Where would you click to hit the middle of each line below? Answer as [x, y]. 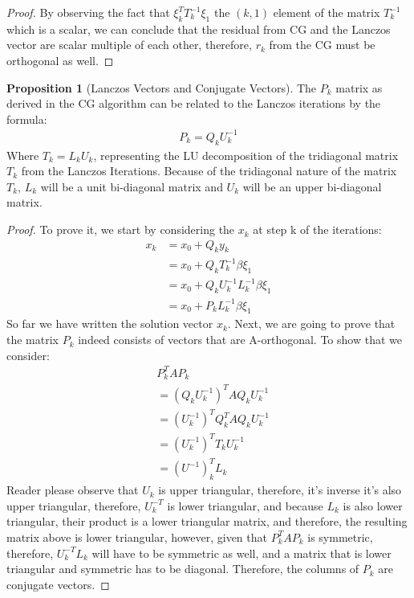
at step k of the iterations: [317, 229]
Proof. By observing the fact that [88, 12]
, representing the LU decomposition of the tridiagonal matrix [246, 155]
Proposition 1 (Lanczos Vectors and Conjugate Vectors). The [162, 87]
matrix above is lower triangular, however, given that [137, 537]
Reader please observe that [73, 490]
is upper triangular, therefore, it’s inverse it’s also [280, 490]
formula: [27, 119]
